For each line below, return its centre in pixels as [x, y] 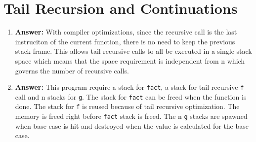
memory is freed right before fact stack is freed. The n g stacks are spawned [131, 116]
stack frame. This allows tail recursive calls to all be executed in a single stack [133, 51]
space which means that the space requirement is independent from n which [130, 60]
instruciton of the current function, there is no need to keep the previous [125, 41]
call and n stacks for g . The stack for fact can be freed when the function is [131, 96]
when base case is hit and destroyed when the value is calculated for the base [132, 125]
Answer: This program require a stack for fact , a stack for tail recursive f [129, 87]
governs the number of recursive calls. [72, 70]
